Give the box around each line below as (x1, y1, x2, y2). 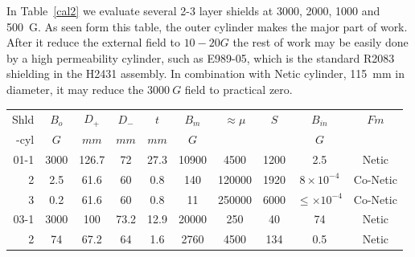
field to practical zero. (184, 80, 293, 97)
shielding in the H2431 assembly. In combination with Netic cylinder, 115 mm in (6, 65, 405, 82)
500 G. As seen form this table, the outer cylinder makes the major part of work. (6, 18, 408, 35)
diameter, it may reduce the (6, 80, 144, 97)
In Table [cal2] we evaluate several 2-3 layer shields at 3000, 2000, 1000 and (6, 2, 380, 18)
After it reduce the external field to (6, 34, 180, 51)
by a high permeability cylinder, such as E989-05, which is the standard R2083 (6, 49, 395, 66)
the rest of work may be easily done (232, 34, 409, 51)
